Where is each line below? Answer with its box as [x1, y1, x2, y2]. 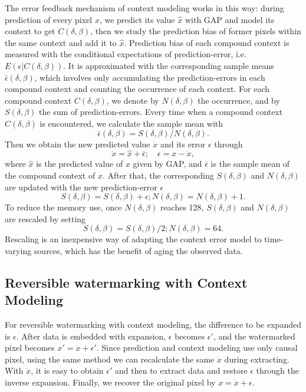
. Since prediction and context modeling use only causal [96, 341, 298, 354]
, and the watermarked [213, 330, 295, 342]
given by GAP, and [133, 157, 202, 170]
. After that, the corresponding [102, 169, 214, 181]
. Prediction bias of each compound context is [124, 36, 289, 48]
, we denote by [106, 94, 159, 106]
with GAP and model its [185, 13, 275, 25]
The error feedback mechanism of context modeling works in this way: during [5, 2, 284, 14]
